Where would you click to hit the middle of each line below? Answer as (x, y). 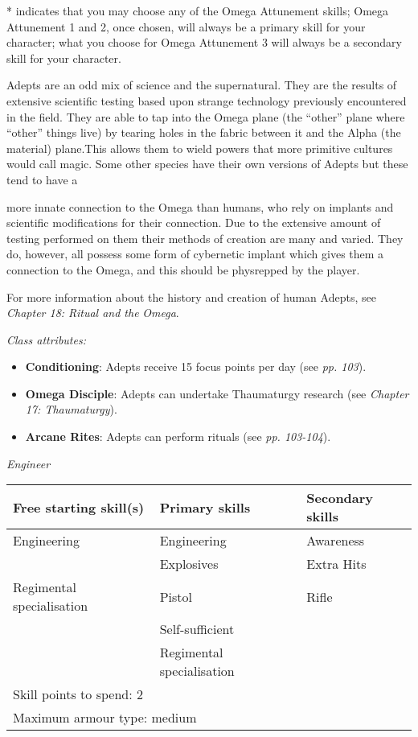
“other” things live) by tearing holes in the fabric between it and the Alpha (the (204, 132)
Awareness (336, 541)
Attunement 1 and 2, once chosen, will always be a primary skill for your (186, 26)
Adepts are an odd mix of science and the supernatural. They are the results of (202, 85)
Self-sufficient (197, 629)
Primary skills (205, 507)
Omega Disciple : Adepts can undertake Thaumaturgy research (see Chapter (217, 393)
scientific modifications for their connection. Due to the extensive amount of (194, 222)
